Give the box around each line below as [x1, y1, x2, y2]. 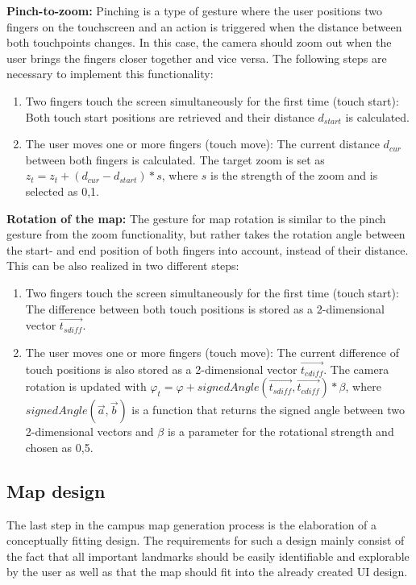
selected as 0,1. [25, 182, 99, 199]
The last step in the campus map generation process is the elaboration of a [6, 516, 377, 533]
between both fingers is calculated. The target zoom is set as [25, 151, 325, 168]
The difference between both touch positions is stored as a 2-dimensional [25, 300, 385, 317]
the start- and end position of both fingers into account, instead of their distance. [6, 241, 409, 258]
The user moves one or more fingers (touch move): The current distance [25, 135, 380, 152]
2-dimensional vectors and [25, 423, 154, 440]
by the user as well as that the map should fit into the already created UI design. [6, 563, 408, 580]
